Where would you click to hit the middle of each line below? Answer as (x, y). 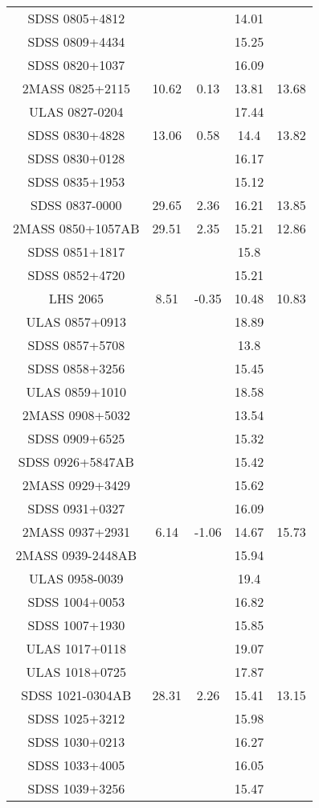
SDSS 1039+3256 (76, 788)
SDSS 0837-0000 (76, 205)
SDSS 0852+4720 (76, 275)
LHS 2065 (76, 298)
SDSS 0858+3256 (76, 368)
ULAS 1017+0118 (76, 648)
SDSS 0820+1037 (76, 65)
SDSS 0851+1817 (76, 251)
